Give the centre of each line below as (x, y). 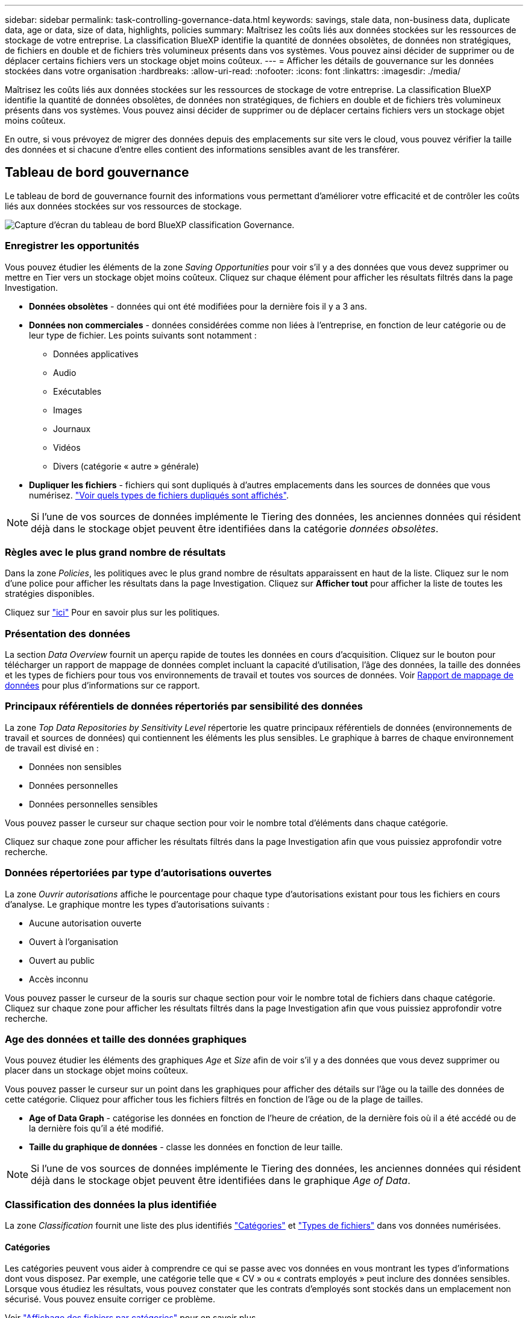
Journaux (72, 428)
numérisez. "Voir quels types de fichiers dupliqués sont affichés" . (159, 495)
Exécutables (77, 391)
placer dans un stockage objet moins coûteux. (97, 1071)
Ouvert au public (62, 960)
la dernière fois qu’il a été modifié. (96, 1129)
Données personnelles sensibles (93, 804)
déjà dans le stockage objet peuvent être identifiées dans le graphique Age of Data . (221, 1181)
